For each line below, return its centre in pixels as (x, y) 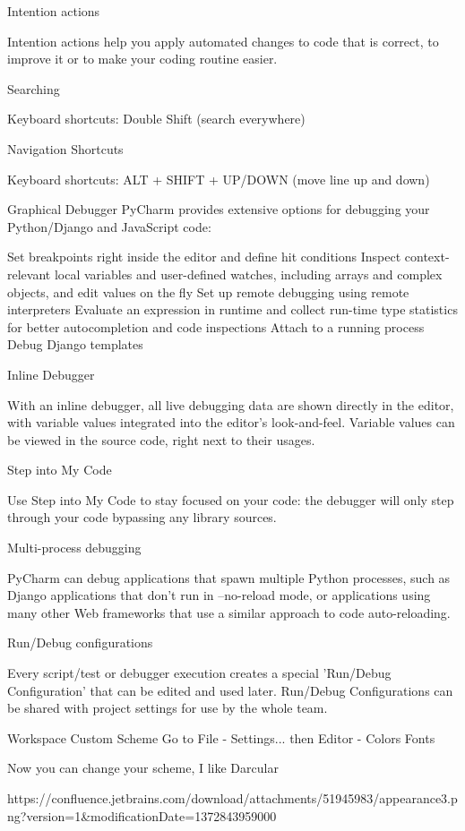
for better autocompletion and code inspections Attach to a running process (216, 326)
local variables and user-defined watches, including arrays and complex (248, 274)
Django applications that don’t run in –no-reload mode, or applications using (219, 595)
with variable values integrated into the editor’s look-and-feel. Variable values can (231, 422)
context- (427, 257)
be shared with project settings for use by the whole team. (168, 708)
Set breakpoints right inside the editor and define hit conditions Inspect (204, 257)
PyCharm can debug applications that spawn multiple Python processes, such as (229, 577)
